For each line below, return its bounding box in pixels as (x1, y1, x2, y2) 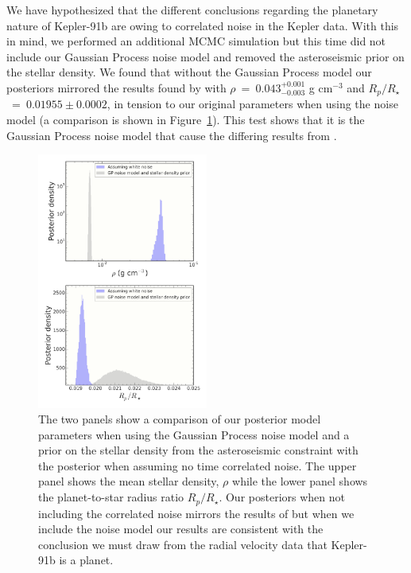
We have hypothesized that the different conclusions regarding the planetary (6, 2, 378, 18)
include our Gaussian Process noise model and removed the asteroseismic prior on (6, 48, 405, 64)
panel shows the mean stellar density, (38, 473, 219, 489)
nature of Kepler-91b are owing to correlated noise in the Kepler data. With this (6, 17, 399, 33)
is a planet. (59, 552, 114, 568)
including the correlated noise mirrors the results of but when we (38, 505, 355, 521)
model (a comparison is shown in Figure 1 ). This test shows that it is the (6, 111, 365, 128)
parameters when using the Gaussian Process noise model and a (38, 426, 350, 442)
